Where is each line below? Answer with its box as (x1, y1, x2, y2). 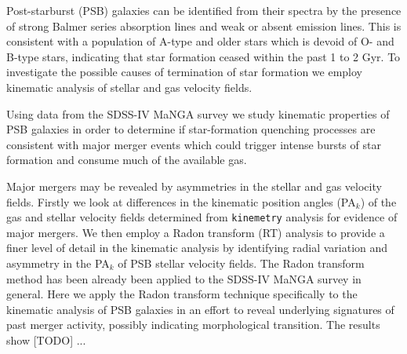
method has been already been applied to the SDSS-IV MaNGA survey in (6, 270, 362, 286)
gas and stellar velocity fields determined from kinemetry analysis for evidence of (6, 209, 398, 225)
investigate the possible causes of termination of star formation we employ (6, 64, 362, 80)
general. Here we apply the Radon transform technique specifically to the (6, 286, 358, 302)
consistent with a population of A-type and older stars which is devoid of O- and (6, 33, 394, 49)
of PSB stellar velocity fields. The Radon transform (118, 254, 365, 271)
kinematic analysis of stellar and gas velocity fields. (6, 78, 253, 95)
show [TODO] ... (6, 331, 86, 348)
